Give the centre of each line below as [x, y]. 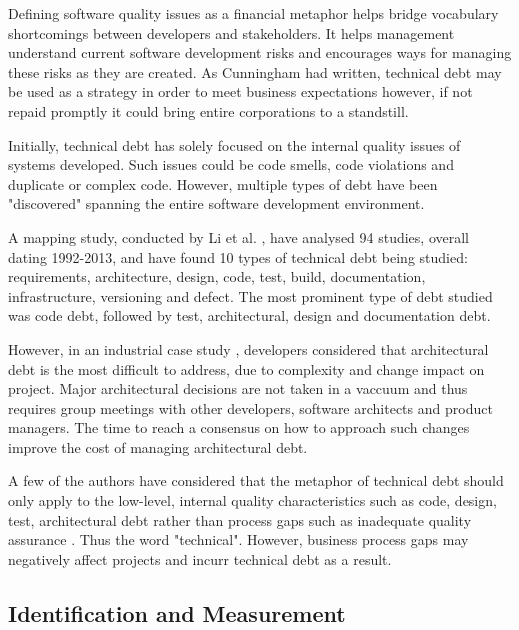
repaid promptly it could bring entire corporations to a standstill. [208, 110]
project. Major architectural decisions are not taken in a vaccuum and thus [238, 388]
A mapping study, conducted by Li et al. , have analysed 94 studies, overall [239, 236]
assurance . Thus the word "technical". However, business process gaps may [238, 539]
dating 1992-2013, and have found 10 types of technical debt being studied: [238, 256]
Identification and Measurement [177, 612]
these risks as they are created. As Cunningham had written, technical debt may [255, 71]
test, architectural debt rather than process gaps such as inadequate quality [240, 519]
